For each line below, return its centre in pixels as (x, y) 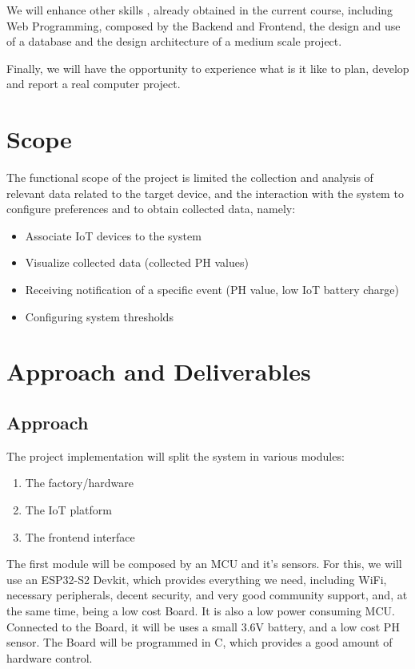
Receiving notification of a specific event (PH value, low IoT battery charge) (212, 290)
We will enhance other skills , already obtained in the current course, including (200, 10)
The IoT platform (68, 510)
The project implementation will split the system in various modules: (176, 455)
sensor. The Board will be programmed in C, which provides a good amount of (200, 642)
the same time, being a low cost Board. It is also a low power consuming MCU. (201, 610)
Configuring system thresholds (99, 316)
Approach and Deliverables (159, 371)
